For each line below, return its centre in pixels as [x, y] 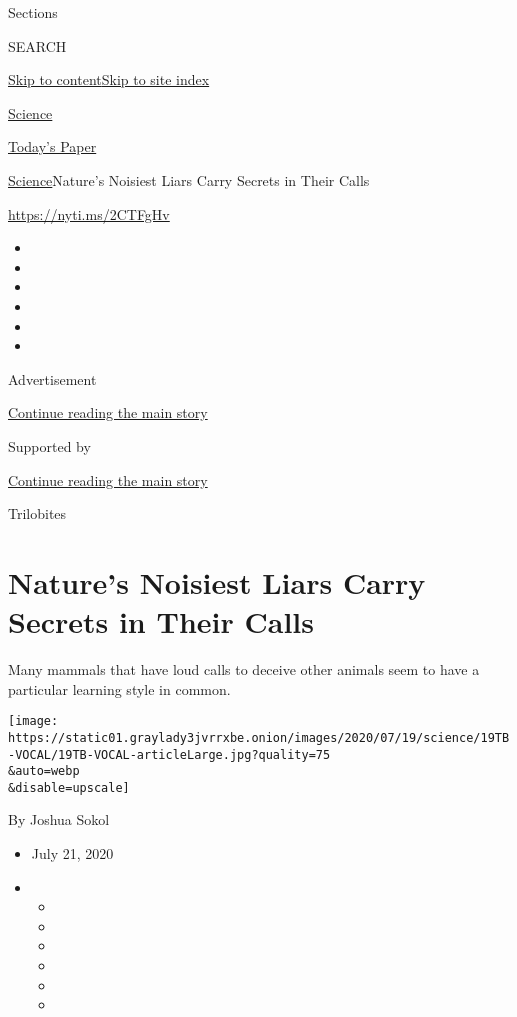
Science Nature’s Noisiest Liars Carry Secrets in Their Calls [189, 179]
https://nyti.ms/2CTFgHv [89, 213]
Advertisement [52, 378]
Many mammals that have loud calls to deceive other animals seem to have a [244, 669]
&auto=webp [44, 771]
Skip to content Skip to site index [109, 79]
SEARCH [37, 45]
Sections [33, 12]
